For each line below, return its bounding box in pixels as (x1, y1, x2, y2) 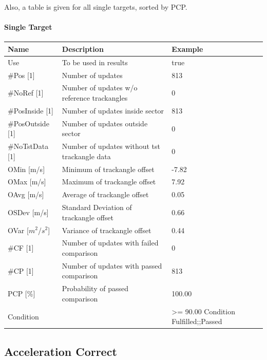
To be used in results (62, 56, 128, 67)
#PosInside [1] (8, 105, 54, 116)
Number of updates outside (62, 118, 148, 128)
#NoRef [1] (8, 87, 44, 98)
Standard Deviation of (62, 202, 132, 213)
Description (62, 43, 104, 54)
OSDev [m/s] (8, 206, 49, 217)
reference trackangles (62, 92, 128, 103)
